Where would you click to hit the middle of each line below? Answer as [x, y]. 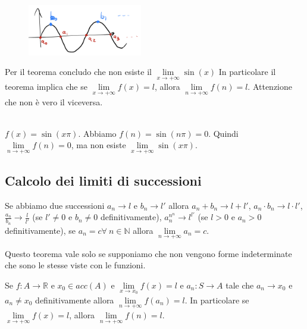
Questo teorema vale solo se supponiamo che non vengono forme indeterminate [148, 253]
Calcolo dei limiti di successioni [103, 180]
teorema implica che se [46, 87]
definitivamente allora [75, 300]
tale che [240, 285]
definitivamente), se [40, 230]
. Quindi [223, 133]
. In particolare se [217, 300]
